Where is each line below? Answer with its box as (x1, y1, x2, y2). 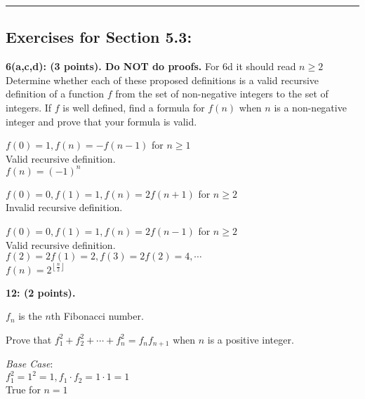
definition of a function (6, 86, 105, 101)
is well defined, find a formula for (62, 100, 205, 114)
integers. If (6, 100, 52, 114)
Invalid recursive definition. (6, 200, 123, 215)
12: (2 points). (6, 285, 76, 299)
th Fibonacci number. (51, 309, 144, 323)
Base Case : (6, 356, 53, 371)
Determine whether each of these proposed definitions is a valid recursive (6, 72, 319, 87)
